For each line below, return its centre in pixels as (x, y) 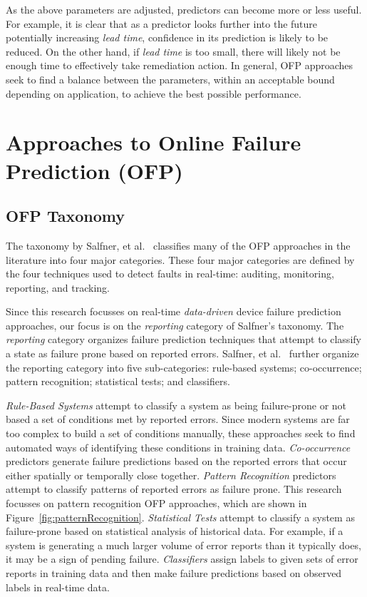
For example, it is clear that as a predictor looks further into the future (162, 23)
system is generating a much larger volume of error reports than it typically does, (183, 545)
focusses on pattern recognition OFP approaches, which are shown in (156, 503)
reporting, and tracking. (58, 287)
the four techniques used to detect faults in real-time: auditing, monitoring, (170, 274)
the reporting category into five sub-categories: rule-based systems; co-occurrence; (184, 367)
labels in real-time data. (58, 587)
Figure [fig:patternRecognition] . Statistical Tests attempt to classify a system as (180, 517)
